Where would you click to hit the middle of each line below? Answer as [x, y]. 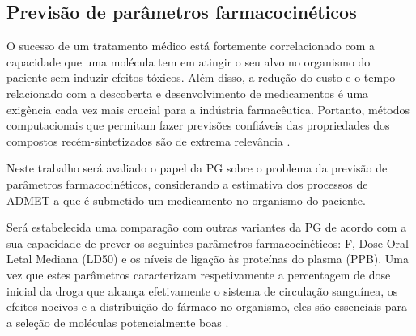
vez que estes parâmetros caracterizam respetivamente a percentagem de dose [199, 274]
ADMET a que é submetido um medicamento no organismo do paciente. [186, 200]
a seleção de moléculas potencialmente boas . [118, 322]
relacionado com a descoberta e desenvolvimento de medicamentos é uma [188, 93]
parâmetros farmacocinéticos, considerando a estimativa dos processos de [187, 183]
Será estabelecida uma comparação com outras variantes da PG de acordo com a [207, 227]
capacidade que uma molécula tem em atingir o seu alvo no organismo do [189, 61]
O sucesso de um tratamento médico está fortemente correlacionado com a [191, 46]
